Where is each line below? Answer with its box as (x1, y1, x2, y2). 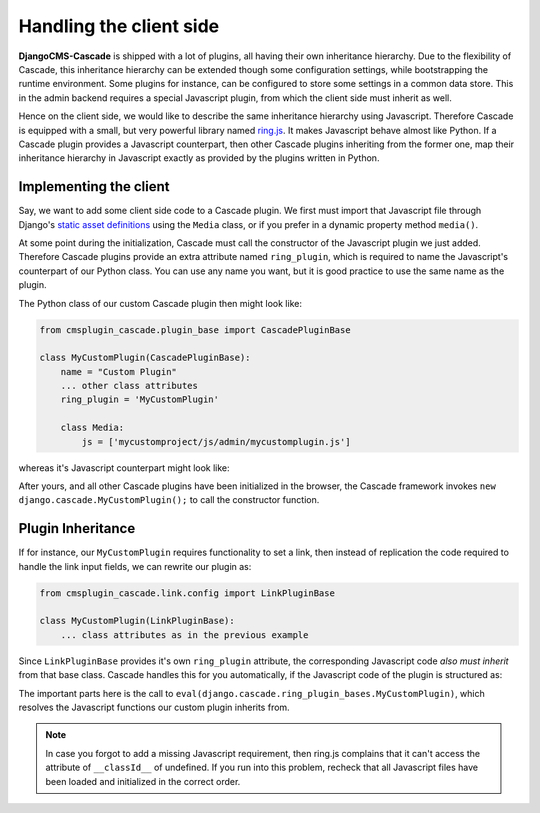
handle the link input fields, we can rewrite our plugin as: (18, 560, 252, 572)
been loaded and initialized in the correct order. (45, 775, 241, 787)
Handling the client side (18, 15, 220, 37)
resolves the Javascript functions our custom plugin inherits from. (18, 701, 290, 714)
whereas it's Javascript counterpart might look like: (18, 461, 230, 474)
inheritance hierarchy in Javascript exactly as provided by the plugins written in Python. (18, 152, 380, 164)
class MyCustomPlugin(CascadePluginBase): (39, 352, 251, 364)
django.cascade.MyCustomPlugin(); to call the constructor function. (18, 494, 320, 506)
